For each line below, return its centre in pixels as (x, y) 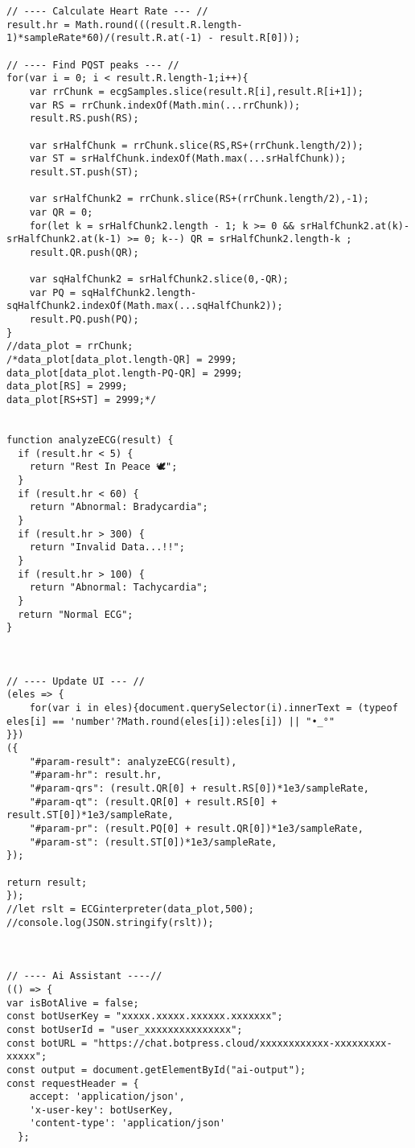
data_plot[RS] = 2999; (67, 387)
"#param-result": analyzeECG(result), (133, 761)
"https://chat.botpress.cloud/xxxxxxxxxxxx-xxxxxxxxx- (242, 1043)
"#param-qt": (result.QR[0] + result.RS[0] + (153, 802)
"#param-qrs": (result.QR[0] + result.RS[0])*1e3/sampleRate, (199, 789)
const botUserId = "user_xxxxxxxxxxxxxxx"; (125, 1029)
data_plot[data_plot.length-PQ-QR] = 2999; (125, 373)
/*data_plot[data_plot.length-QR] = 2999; (122, 360)
